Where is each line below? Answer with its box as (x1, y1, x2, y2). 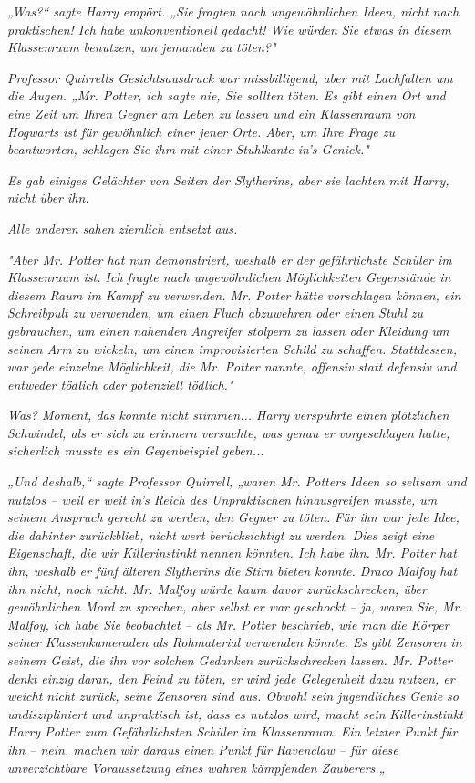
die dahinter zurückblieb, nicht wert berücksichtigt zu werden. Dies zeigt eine (7, 525, 435, 544)
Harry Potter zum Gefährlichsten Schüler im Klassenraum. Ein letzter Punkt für (7, 722, 458, 741)
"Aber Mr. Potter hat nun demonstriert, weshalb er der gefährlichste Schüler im (7, 249, 452, 268)
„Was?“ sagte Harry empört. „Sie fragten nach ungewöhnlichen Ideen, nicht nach (7, 2, 460, 20)
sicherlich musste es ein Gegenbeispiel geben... (7, 441, 264, 460)
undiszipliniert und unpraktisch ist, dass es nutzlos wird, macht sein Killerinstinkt (7, 704, 463, 723)
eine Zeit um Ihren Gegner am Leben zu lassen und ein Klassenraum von (7, 103, 416, 122)
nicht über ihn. (7, 188, 89, 207)
